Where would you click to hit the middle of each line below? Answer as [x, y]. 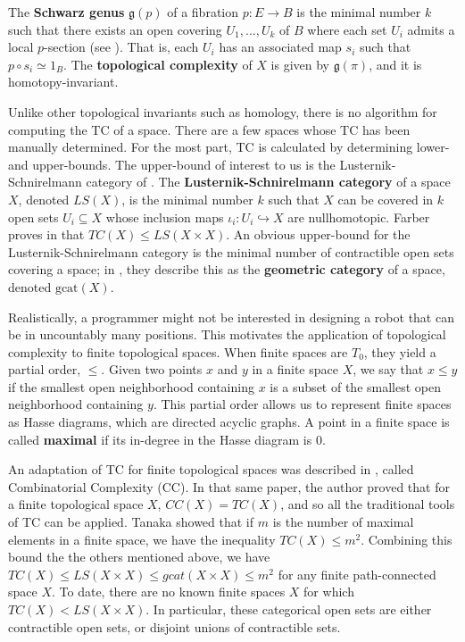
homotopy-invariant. [63, 82]
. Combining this [407, 539]
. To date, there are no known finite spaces [169, 592]
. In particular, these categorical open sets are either [289, 609]
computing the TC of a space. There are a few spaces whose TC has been [209, 129]
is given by [300, 64]
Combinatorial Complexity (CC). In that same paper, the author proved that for [229, 486]
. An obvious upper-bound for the [318, 234]
